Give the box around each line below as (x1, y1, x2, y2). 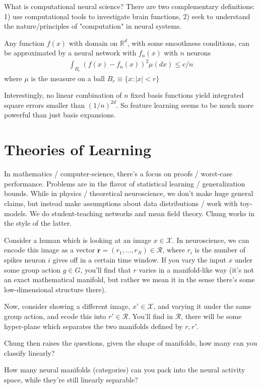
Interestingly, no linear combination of (4, 90, 122, 100)
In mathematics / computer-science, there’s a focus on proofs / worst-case (4, 168, 233, 179)
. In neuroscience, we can (172, 234, 249, 245)
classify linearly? (4, 347, 55, 358)
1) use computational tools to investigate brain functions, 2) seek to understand (4, 11, 250, 21)
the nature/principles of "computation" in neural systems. (4, 21, 182, 31)
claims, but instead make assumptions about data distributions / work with (4, 198, 238, 208)
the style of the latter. (4, 218, 72, 228)
